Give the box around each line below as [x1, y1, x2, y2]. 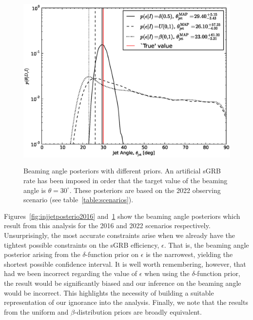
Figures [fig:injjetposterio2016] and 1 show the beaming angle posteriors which [4, 211, 240, 221]
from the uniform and [4, 306, 69, 317]
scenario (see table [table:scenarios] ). [23, 194, 134, 205]
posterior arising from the [4, 249, 80, 259]
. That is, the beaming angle [164, 239, 249, 250]
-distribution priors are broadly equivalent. [74, 306, 202, 317]
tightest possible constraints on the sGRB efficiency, [4, 239, 159, 250]
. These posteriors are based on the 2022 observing [69, 185, 221, 195]
